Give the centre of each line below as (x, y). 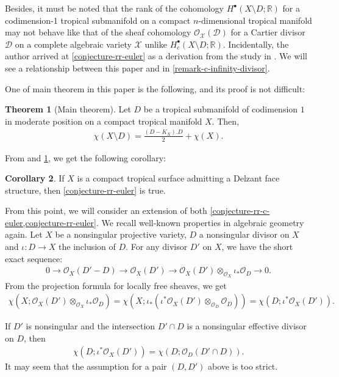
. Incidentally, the (256, 44)
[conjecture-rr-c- (240, 210)
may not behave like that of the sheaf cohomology (98, 32)
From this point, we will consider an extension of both (106, 210)
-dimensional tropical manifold (255, 20)
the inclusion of (87, 247)
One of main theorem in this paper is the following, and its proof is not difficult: (155, 88)
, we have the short (257, 247)
